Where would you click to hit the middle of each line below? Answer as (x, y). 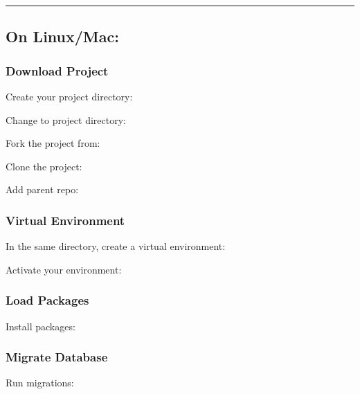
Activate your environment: (64, 269)
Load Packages (47, 300)
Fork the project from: (53, 143)
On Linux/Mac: (62, 36)
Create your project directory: (69, 96)
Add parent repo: (42, 189)
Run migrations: (40, 383)
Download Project (57, 70)
